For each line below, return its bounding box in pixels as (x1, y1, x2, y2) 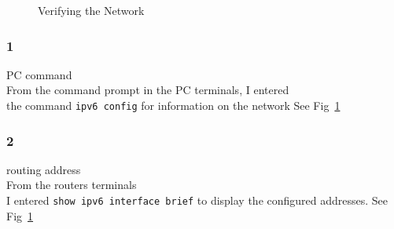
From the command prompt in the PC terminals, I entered (6, 82, 289, 98)
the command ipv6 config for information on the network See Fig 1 (6, 97, 341, 113)
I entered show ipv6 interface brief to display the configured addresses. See (6, 192, 388, 209)
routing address (6, 161, 81, 177)
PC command (6, 66, 72, 82)
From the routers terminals (6, 176, 137, 193)
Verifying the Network (38, 2, 145, 18)
